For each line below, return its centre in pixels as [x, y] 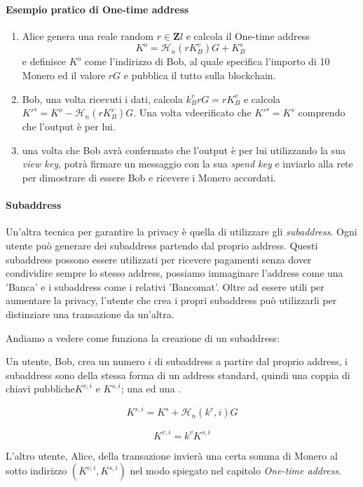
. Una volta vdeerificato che [192, 112]
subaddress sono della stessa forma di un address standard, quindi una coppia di [178, 375]
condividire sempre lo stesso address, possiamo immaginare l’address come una [174, 273]
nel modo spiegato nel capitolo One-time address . [235, 471]
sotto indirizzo [36, 471]
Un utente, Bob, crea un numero [75, 361]
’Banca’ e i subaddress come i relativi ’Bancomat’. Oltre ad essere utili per [165, 286]
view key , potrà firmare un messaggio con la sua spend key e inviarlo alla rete [187, 164]
